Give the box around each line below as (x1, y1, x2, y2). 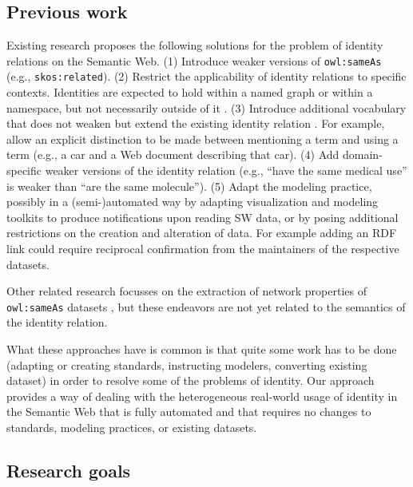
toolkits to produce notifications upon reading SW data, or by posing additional (6, 208, 399, 225)
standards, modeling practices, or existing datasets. (6, 419, 257, 436)
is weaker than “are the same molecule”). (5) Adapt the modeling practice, (6, 177, 372, 194)
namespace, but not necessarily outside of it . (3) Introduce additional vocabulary (6, 99, 407, 116)
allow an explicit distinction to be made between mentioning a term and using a (6, 130, 399, 147)
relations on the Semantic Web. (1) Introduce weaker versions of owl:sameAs (6, 52, 382, 69)
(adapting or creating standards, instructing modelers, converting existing (6, 356, 367, 373)
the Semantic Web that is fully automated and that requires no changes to (6, 403, 371, 420)
